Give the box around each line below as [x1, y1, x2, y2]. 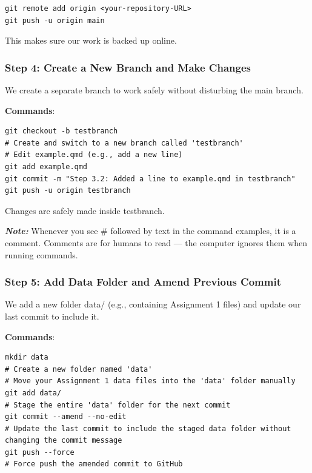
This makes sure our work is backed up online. [5, 34, 177, 47]
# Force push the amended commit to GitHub [5, 460, 183, 469]
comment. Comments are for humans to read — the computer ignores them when [5, 236, 307, 249]
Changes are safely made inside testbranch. [5, 204, 165, 216]
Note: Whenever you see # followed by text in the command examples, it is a [5, 224, 296, 237]
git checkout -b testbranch [5, 127, 118, 136]
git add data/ [5, 388, 62, 397]
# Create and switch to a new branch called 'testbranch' [5, 138, 244, 147]
